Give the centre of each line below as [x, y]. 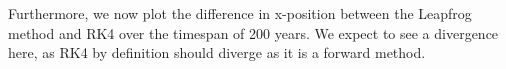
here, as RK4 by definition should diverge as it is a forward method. [217, 52]
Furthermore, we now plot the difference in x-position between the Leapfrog [240, 13]
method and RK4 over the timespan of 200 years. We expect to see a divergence [253, 32]
